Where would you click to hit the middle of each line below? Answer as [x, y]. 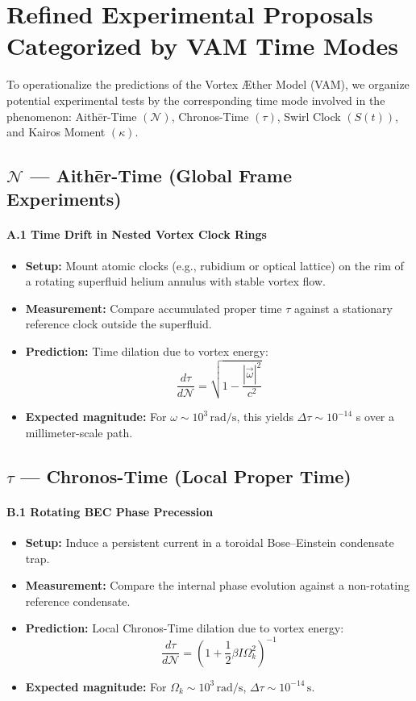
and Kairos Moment [56, 132]
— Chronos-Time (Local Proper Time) [186, 476]
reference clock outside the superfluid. [119, 324]
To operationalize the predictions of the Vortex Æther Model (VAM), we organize [208, 84]
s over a [375, 417]
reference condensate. [78, 601]
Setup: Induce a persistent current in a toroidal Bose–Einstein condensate [210, 542]
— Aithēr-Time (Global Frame [161, 175]
